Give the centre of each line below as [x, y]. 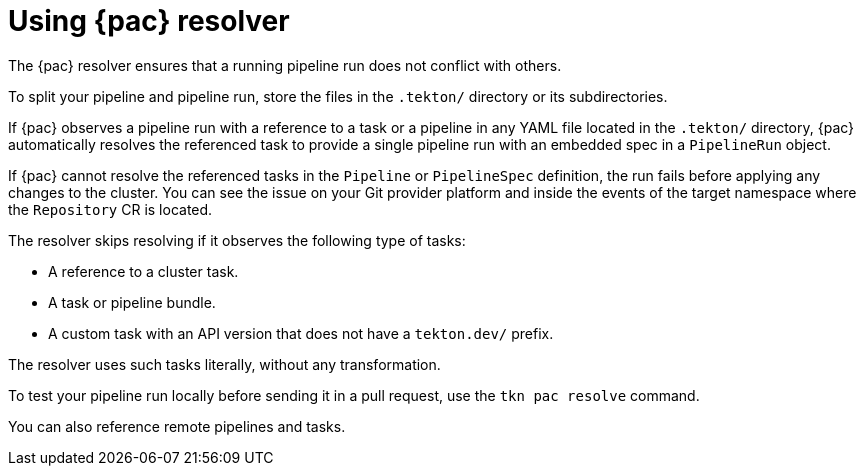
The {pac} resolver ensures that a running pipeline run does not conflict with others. [285, 65]
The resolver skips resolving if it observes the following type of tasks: [237, 240]
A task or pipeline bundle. [132, 302]
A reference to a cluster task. [143, 271]
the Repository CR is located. [110, 209]
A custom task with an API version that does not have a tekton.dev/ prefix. [301, 333]
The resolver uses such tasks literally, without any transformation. [224, 364]
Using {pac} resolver [149, 21]
